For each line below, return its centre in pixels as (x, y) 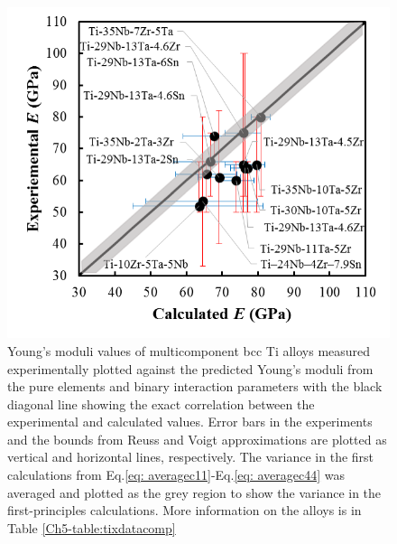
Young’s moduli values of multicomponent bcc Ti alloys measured (189, 350)
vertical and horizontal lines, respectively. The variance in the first (191, 457)
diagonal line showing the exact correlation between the (161, 403)
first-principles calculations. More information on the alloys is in (185, 510)
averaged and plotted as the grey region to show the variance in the (194, 492)
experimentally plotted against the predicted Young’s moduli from (190, 368)
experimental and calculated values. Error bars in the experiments (190, 422)
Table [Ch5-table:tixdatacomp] (92, 527)
